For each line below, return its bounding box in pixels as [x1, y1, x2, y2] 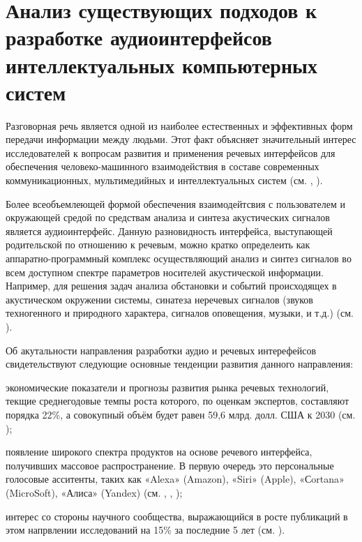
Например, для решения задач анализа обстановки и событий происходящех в [6, 278, 337, 293]
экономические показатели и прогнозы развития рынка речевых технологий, [6, 379, 329, 394]
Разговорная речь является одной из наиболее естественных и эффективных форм [6, 118, 353, 133]
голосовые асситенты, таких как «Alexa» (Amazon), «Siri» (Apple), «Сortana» [6, 472, 345, 486]
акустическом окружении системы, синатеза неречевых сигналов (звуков [6, 292, 313, 306]
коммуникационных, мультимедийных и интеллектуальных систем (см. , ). [6, 173, 323, 188]
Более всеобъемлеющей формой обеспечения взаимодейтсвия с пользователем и [6, 196, 345, 211]
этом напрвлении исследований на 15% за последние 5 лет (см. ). [6, 522, 285, 537]
